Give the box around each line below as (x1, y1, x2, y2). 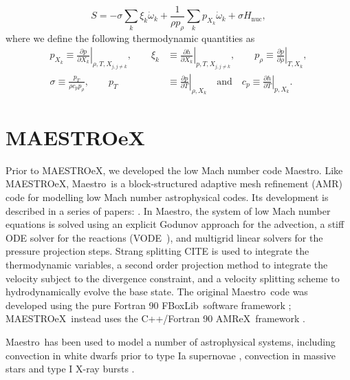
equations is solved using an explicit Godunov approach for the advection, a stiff (6, 217, 344, 231)
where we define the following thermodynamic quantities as (6, 30, 255, 45)
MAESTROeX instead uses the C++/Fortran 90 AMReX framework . (6, 311, 305, 326)
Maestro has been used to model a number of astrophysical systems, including (6, 335, 336, 348)
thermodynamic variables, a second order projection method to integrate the (6, 257, 328, 272)
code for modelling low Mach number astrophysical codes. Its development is (6, 190, 329, 204)
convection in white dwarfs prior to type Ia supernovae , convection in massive (6, 348, 336, 362)
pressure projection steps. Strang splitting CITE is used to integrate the (6, 244, 309, 258)
